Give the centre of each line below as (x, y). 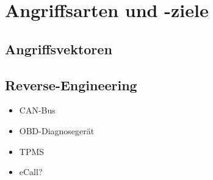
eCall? (31, 172)
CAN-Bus (37, 110)
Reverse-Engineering (71, 85)
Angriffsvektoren (59, 49)
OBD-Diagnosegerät (57, 130)
